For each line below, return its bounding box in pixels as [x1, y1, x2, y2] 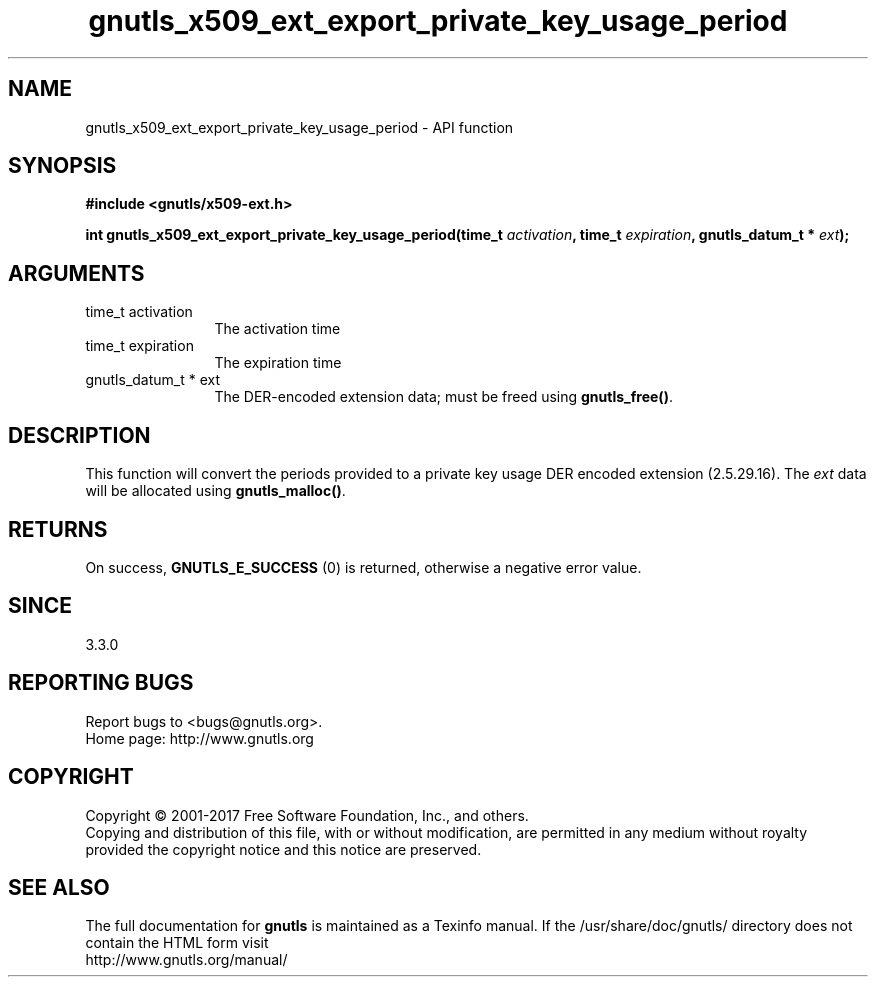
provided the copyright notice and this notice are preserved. [85, 840, 482, 858]
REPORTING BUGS [8, 670, 194, 696]
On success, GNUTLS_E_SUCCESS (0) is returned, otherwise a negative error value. [85, 558, 642, 576]
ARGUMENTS [8, 260, 145, 286]
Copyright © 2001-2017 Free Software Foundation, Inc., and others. [85, 806, 529, 824]
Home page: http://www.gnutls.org [85, 729, 314, 747]
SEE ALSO [8, 874, 110, 900]
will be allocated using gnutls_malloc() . [85, 482, 346, 500]
